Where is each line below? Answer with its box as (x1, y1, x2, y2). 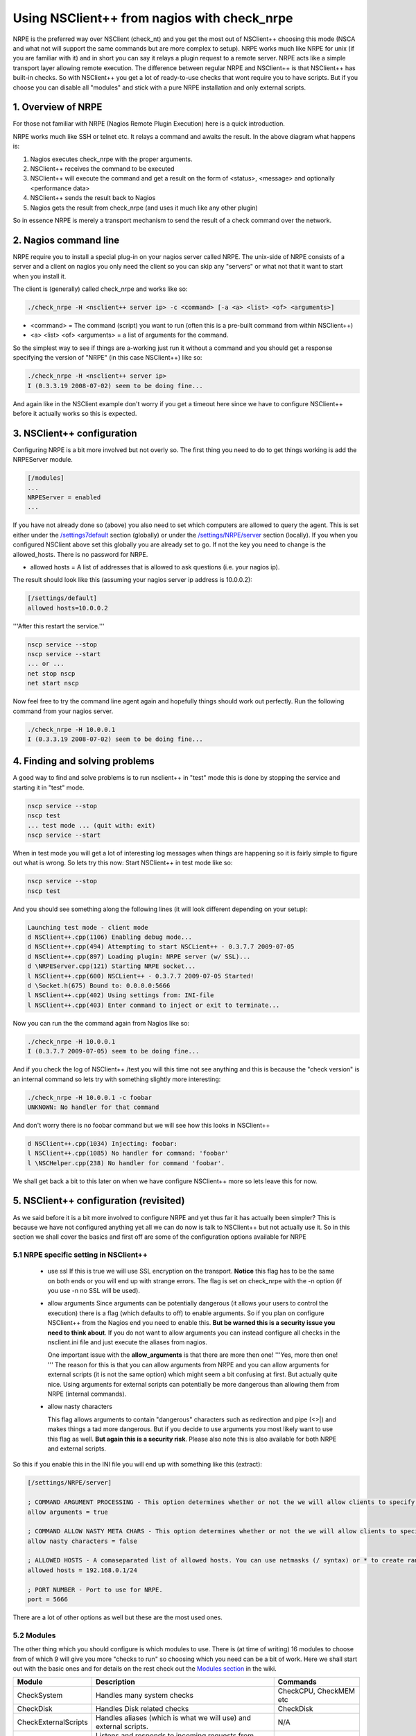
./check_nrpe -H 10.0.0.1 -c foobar (27, 1094, 153, 1101)
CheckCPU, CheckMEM (277, 1686, 355, 1696)
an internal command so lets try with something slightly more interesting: (12, 1075, 221, 1083)
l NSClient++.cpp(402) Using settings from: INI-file (27, 992, 214, 999)
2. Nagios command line (12, 234, 120, 246)
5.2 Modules (12, 1630, 56, 1640)
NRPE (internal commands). (47, 1389, 127, 1398)
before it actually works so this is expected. (12, 409, 137, 417)
